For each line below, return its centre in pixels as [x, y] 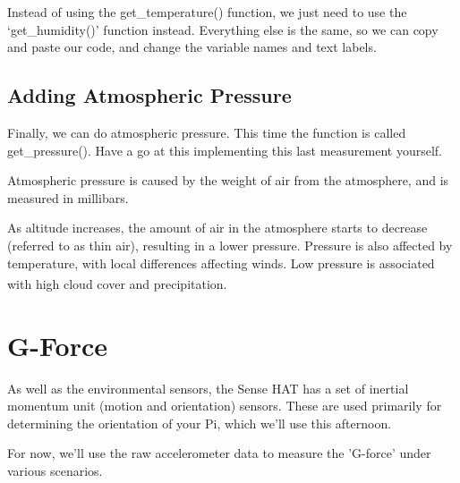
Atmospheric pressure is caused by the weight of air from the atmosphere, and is [228, 180]
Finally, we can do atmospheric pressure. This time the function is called [207, 132]
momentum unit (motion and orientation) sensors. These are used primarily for [225, 406]
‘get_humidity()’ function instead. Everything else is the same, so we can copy [223, 29]
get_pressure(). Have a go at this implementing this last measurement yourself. [225, 150]
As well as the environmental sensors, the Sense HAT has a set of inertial [208, 388]
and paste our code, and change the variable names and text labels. [192, 47]
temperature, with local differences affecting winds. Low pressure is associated [221, 263]
